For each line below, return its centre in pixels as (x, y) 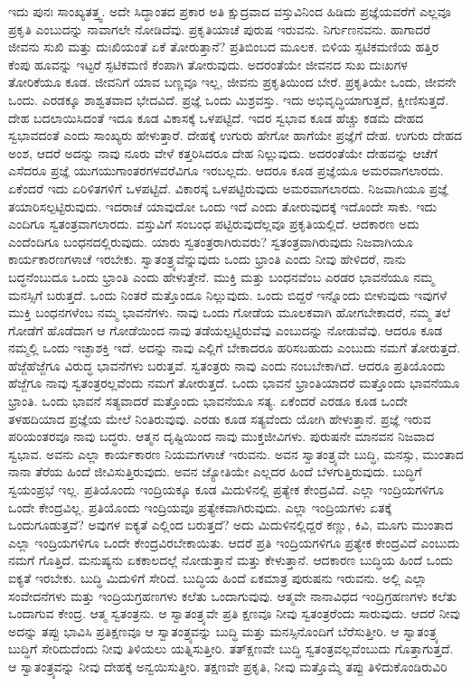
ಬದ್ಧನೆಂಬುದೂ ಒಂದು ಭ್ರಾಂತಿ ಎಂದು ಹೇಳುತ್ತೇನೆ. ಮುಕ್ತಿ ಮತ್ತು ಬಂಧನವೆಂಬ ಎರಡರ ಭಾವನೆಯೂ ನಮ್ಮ (221, 276)
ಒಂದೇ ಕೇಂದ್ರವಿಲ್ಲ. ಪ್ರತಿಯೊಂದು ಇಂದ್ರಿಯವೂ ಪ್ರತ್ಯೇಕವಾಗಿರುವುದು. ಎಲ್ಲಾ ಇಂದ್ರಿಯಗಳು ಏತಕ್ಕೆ (200, 507)
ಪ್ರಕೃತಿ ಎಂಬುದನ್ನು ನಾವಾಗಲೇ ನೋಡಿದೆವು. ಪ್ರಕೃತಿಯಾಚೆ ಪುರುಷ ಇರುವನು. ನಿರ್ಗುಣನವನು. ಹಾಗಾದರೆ (220, 28)
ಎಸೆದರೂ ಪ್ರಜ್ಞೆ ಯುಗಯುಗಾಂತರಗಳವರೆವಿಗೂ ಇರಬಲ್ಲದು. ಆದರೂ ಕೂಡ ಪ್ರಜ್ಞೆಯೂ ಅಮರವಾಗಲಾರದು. (226, 170)
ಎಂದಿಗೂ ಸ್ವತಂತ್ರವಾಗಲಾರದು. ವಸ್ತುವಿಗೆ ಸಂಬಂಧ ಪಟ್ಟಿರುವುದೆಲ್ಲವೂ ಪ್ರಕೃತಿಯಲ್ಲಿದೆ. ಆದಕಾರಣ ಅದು (214, 224)
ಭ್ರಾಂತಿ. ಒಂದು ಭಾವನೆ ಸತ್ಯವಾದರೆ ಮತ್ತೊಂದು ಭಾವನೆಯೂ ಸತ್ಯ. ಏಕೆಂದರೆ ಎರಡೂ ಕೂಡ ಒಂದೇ (208, 401)
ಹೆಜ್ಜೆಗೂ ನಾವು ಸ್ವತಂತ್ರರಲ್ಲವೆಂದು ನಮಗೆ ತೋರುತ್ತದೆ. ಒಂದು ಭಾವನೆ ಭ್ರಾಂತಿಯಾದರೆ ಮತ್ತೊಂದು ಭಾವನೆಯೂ (234, 383)
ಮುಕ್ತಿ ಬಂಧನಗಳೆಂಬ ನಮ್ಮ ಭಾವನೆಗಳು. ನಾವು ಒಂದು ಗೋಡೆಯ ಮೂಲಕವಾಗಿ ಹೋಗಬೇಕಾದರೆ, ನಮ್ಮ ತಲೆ (230, 312)
